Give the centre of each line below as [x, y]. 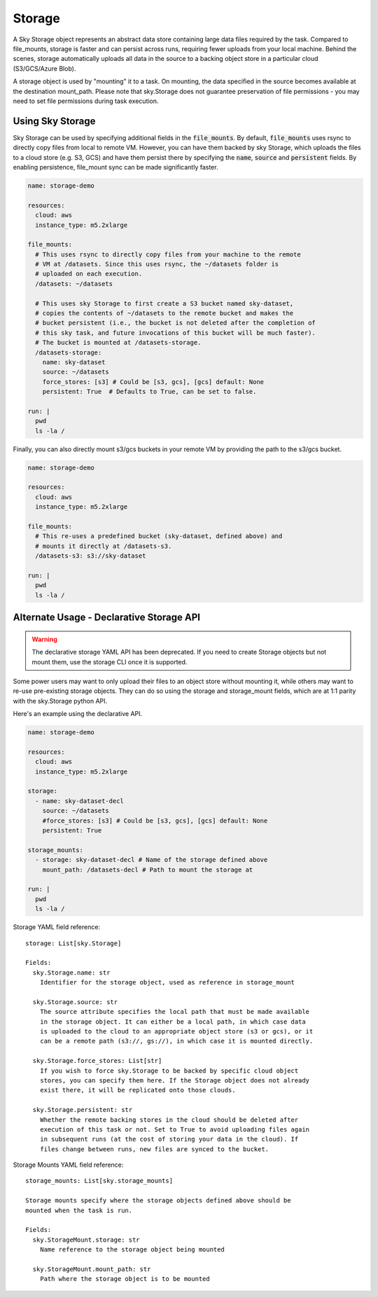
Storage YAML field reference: [57, 927]
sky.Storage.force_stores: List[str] [97, 1061]
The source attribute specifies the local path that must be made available [175, 1012]
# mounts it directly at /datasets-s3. [104, 546]
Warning [44, 639]
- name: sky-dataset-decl [79, 801]
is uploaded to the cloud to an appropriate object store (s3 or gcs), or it [176, 1031]
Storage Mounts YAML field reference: [68, 1165]
